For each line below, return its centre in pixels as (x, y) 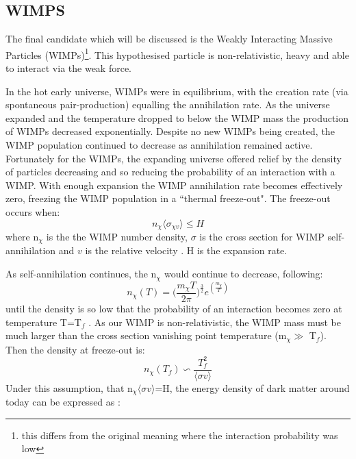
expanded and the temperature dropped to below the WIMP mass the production (177, 117)
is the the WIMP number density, (117, 237)
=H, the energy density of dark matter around (252, 387)
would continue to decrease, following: (243, 274)
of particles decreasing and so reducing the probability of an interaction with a (170, 172)
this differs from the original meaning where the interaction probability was (180, 435)
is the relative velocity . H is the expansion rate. (186, 250)
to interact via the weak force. (69, 68)
